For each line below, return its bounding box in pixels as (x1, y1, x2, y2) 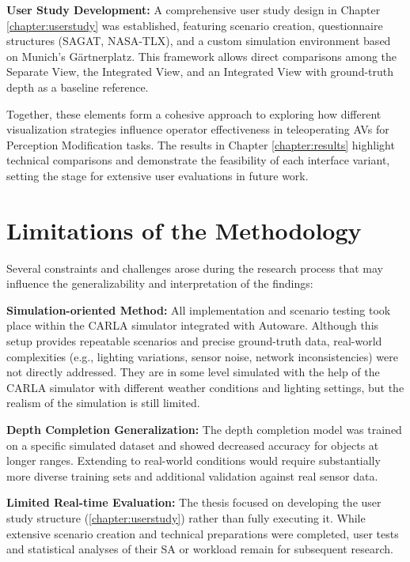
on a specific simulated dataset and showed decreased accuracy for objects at (6, 436, 379, 453)
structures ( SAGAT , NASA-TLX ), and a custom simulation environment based (6, 32, 391, 49)
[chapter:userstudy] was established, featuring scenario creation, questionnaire (6, 17, 383, 33)
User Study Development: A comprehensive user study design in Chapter (6, 2, 381, 17)
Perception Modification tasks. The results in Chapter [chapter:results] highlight (6, 136, 395, 153)
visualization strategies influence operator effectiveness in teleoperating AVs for (6, 121, 389, 138)
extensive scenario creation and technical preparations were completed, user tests (6, 525, 399, 541)
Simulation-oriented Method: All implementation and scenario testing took (6, 301, 391, 318)
